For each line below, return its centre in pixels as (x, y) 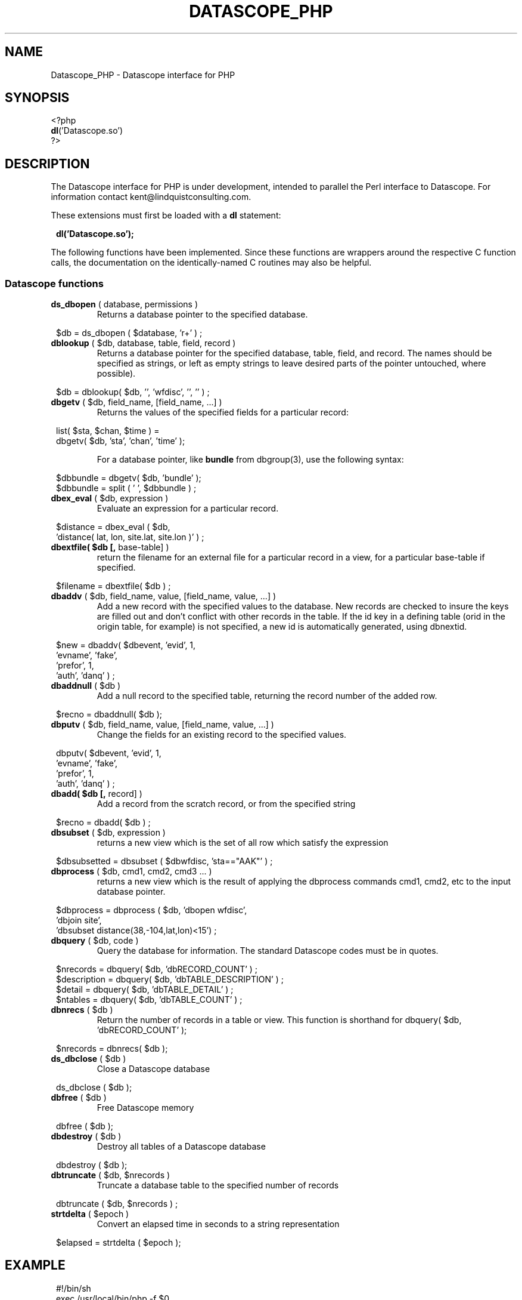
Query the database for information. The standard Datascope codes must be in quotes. (268, 951)
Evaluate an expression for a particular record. (188, 509)
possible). (116, 374)
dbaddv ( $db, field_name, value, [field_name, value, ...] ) (164, 596)
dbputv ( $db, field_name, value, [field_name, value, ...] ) (162, 725)
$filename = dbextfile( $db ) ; (114, 586)
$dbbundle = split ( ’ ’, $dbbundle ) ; (126, 488)
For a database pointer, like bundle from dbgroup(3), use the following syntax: (250, 460)
